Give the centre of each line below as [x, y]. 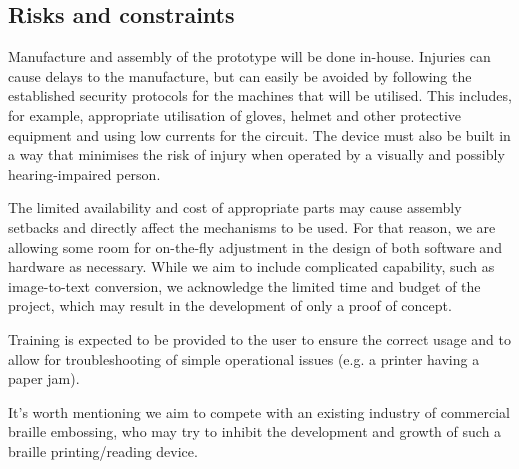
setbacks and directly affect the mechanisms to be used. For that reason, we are [252, 226]
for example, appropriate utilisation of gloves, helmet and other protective [235, 114]
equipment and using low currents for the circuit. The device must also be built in [259, 134]
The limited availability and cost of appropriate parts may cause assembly [235, 207]
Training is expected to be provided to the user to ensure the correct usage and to [259, 338]
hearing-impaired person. [84, 173]
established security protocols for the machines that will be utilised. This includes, [260, 95]
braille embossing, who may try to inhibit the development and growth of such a [255, 431]
